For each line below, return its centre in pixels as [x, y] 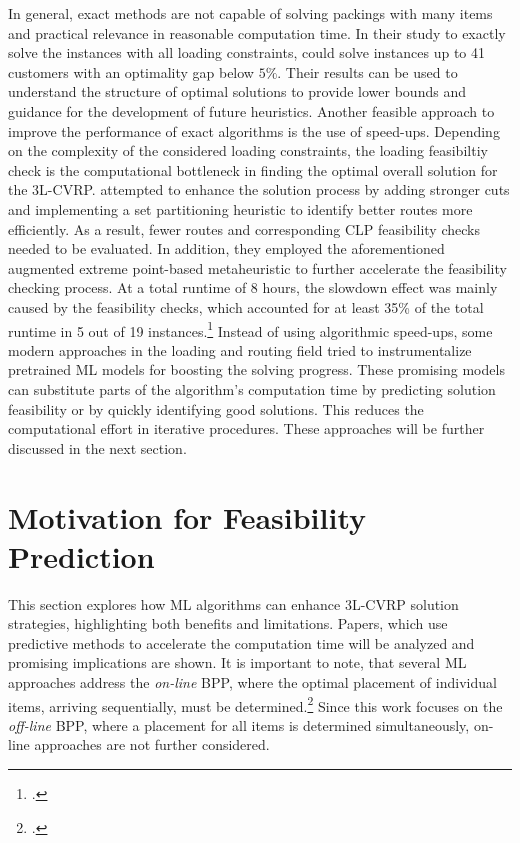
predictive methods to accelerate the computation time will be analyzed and [241, 642]
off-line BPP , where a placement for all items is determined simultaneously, [239, 724]
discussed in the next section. [97, 447]
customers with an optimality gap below [131, 71]
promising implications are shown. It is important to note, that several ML [237, 662]
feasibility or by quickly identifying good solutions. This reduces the [216, 408]
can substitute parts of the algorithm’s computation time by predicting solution [252, 388]
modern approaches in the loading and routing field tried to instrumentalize [240, 349]
